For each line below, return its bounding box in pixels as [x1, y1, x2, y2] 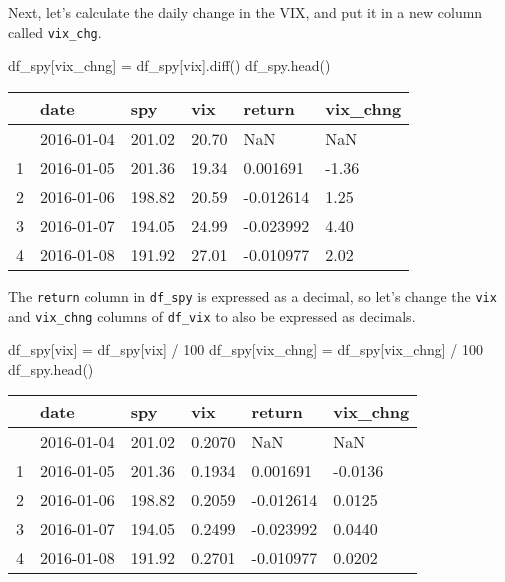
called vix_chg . [8, 21, 102, 42]
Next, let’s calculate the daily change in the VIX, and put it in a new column [8, 2, 483, 22]
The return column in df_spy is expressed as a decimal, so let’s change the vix [8, 285, 497, 306]
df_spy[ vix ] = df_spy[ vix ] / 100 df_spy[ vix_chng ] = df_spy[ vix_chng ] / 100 [8, 339, 483, 360]
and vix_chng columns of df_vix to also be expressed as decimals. [8, 305, 416, 326]
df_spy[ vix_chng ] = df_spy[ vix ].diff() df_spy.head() [8, 55, 331, 76]
